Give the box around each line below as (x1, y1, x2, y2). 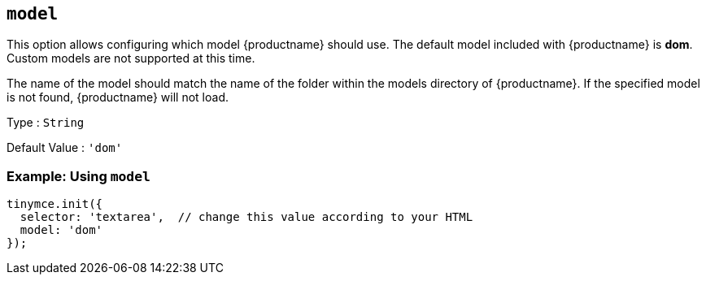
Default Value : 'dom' (7, 140, 123, 155)
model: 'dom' (20, 223, 103, 237)
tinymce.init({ (7, 197, 103, 211)
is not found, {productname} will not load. (7, 90, 229, 105)
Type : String (7, 115, 85, 130)
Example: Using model (7, 167, 150, 184)
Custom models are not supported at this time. (7, 51, 255, 66)
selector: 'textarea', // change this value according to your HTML (20, 210, 473, 224)
